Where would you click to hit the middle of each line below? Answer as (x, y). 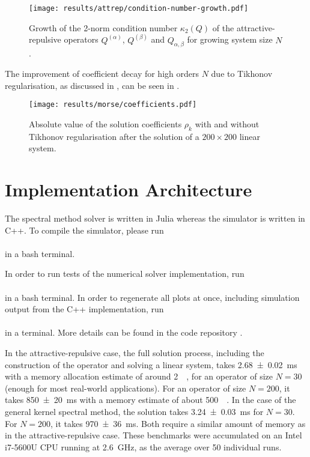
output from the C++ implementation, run (84, 309)
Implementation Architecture (129, 189)
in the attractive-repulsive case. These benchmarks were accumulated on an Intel (153, 435)
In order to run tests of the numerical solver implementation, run (125, 274)
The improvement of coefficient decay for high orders (102, 74)
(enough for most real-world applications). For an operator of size (126, 388)
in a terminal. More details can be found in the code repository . (124, 332)
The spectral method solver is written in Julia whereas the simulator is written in (155, 218)
